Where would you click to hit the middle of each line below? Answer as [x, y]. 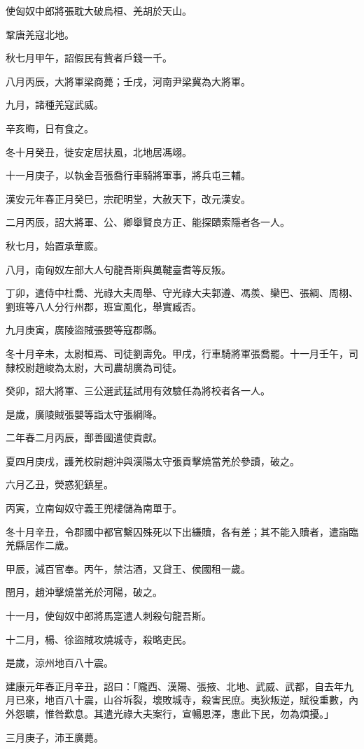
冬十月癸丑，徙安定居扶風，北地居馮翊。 [99, 151]
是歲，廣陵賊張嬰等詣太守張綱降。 [84, 414]
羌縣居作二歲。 [40, 545]
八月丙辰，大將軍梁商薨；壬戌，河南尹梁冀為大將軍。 [128, 81]
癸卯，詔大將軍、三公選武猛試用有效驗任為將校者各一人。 [138, 391]
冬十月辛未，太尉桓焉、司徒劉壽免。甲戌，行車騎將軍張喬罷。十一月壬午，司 [182, 353]
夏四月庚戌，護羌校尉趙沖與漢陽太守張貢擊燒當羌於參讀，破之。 [153, 461]
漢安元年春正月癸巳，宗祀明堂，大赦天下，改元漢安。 [128, 198]
